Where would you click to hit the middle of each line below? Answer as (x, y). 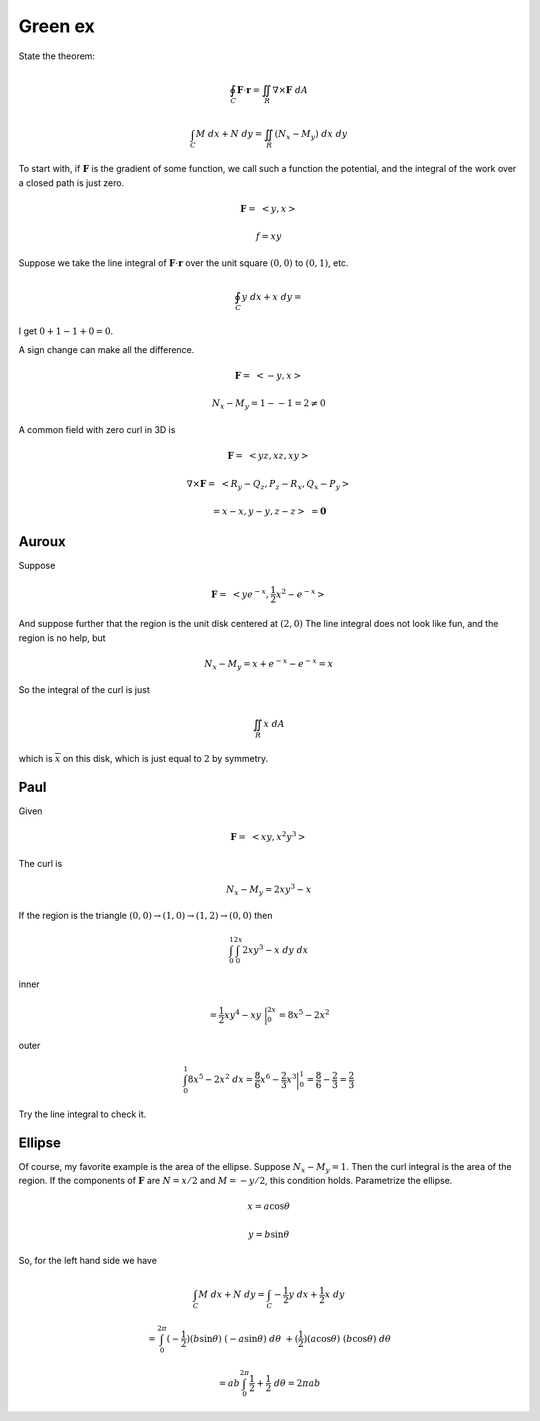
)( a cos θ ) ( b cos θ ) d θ (347, 1338)
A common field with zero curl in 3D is (97, 429)
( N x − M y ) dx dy (311, 135)
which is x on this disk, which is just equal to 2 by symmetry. (143, 759)
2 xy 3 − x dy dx (275, 948)
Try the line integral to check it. (82, 1114)
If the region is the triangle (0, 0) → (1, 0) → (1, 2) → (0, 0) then (146, 916)
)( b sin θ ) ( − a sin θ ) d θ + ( (242, 1338)
